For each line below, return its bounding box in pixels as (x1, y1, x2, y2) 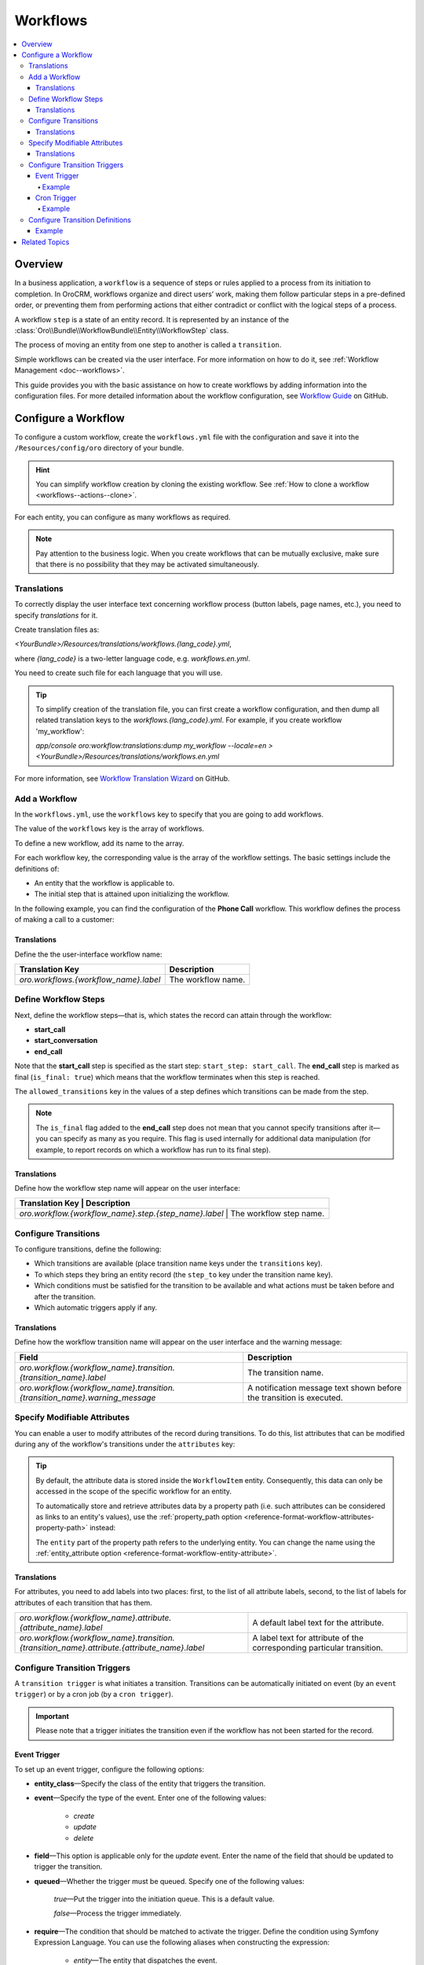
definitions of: (14, 864, 60, 873)
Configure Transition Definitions (28, 215, 131, 224)
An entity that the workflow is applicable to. (34, 878, 175, 887)
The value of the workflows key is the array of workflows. (14, 824, 204, 833)
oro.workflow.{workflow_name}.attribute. (19, 1612, 172, 1623)
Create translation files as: (14, 625, 100, 634)
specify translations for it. (14, 610, 98, 620)
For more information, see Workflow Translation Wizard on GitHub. (14, 773, 231, 783)
